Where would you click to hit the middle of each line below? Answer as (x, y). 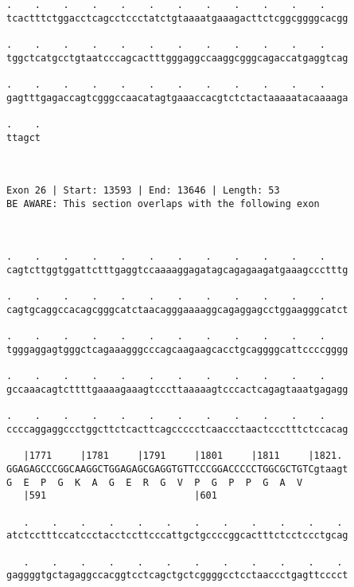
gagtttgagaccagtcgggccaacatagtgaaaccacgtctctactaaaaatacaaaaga (177, 98)
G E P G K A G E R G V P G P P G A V (155, 482)
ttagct (23, 137)
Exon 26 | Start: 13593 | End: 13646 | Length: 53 (143, 191)
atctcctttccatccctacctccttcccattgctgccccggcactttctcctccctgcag (177, 536)
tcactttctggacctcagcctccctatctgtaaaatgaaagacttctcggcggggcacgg (177, 18)
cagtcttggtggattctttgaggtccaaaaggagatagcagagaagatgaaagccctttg (177, 270)
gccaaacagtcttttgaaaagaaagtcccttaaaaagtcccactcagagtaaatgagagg (177, 390)
